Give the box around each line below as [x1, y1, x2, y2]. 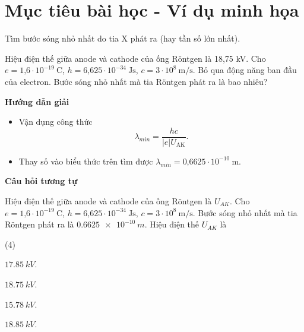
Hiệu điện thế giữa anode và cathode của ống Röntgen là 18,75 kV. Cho [5, 52, 266, 64]
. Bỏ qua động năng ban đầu [192, 64, 297, 76]
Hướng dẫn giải [5, 95, 69, 107]
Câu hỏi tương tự [5, 175, 78, 187]
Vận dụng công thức [18, 115, 93, 128]
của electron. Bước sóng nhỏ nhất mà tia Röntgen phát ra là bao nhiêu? [5, 75, 268, 87]
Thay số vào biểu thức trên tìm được [18, 154, 153, 167]
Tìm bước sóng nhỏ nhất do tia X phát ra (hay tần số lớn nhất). [5, 32, 240, 45]
